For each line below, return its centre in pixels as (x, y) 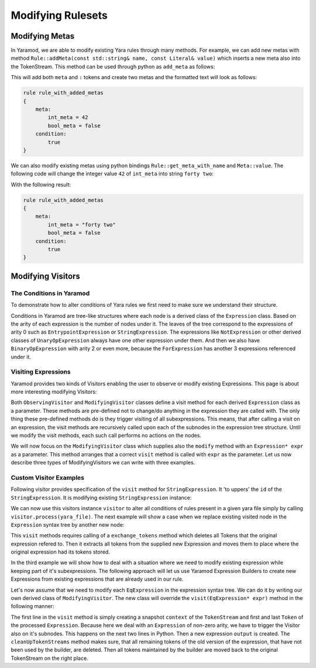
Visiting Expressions (41, 372)
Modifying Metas (43, 36)
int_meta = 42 (68, 118)
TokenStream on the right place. (49, 658)
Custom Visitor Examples (48, 477)
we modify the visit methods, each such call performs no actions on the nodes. (106, 435)
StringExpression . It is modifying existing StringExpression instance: (101, 497)
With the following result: (41, 184)
